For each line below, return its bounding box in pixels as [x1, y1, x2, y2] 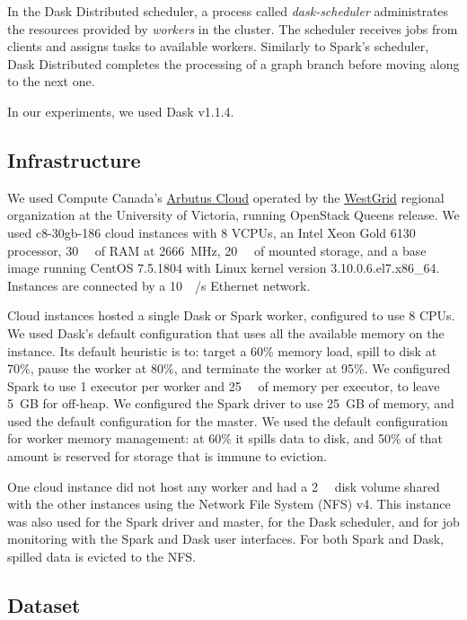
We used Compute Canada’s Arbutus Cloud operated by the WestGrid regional [7, 188, 445, 206]
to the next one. [7, 72, 95, 91]
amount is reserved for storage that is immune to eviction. [7, 447, 327, 466]
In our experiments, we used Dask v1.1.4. [7, 101, 234, 120]
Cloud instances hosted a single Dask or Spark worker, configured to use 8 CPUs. [7, 306, 455, 325]
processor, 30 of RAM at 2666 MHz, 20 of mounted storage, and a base [7, 240, 427, 259]
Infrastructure [7, 145, 141, 173]
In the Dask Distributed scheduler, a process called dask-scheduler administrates [7, 2, 449, 20]
